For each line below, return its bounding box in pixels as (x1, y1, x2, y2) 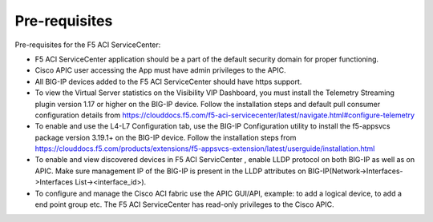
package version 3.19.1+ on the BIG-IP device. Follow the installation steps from (34, 133, 297, 142)
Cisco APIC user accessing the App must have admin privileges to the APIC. (34, 65, 286, 75)
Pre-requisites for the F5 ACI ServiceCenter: (14, 40, 161, 50)
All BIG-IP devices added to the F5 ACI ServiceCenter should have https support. (34, 77, 302, 86)
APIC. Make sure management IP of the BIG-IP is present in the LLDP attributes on (34, 166, 306, 176)
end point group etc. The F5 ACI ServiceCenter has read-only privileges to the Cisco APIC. (34, 200, 334, 209)
